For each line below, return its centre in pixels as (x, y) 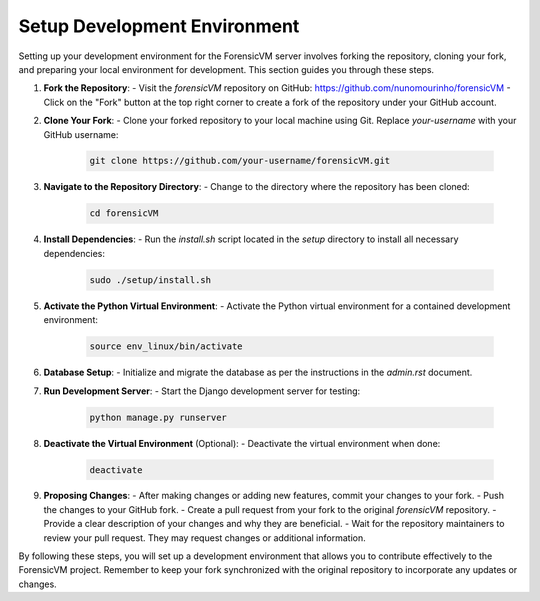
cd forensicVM (124, 213)
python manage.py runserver (158, 417)
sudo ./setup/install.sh (150, 279)
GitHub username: (81, 134)
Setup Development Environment (159, 26)
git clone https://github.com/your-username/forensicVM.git (240, 161)
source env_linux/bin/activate (166, 346)
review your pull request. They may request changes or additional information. (204, 537)
